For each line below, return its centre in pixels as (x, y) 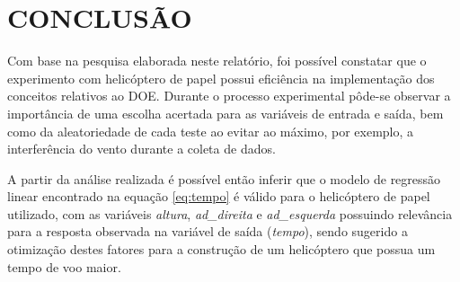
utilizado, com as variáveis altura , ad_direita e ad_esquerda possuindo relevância (230, 213)
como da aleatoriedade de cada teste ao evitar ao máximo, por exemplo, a (211, 131)
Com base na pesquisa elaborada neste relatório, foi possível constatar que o (217, 61)
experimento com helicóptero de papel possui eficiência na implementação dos (221, 78)
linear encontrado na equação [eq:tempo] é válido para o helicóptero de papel (219, 196)
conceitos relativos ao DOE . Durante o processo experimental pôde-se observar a (229, 96)
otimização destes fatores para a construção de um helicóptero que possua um (221, 249)
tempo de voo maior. (64, 266)
